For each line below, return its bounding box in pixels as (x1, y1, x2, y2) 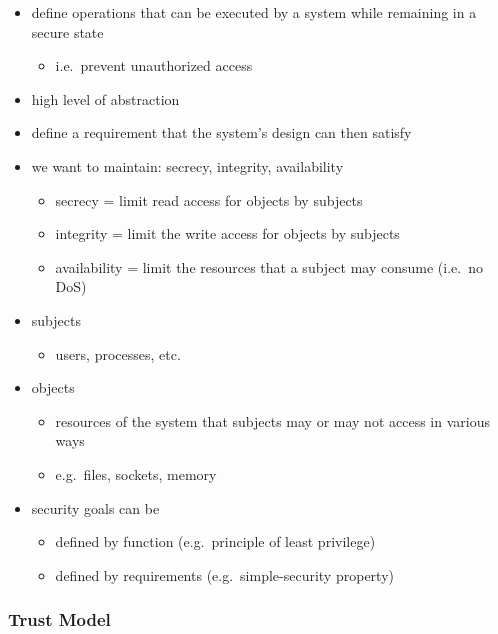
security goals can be (31, 497, 160, 518)
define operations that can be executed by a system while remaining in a (31, 2, 477, 22)
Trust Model (8, 607, 111, 632)
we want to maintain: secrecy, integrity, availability (31, 155, 344, 176)
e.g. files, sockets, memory (55, 463, 217, 484)
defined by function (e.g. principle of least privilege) (55, 531, 376, 552)
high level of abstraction (31, 88, 180, 109)
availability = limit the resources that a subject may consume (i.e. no (55, 256, 483, 277)
